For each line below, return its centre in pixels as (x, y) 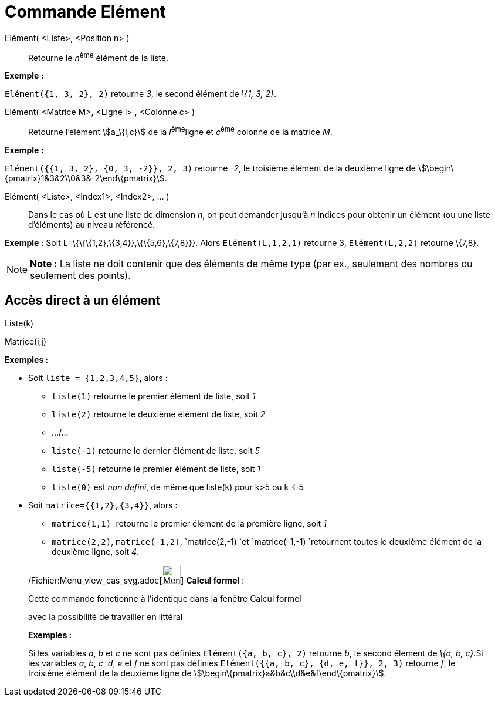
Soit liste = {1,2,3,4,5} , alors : (98, 378)
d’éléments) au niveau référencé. (92, 225)
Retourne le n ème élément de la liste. (99, 57)
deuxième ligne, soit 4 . (96, 551)
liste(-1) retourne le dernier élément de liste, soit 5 (156, 450)
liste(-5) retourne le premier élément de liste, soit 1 (156, 469)
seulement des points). (80, 276)
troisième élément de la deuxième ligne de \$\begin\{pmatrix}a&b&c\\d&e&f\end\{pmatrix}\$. (207, 673)
